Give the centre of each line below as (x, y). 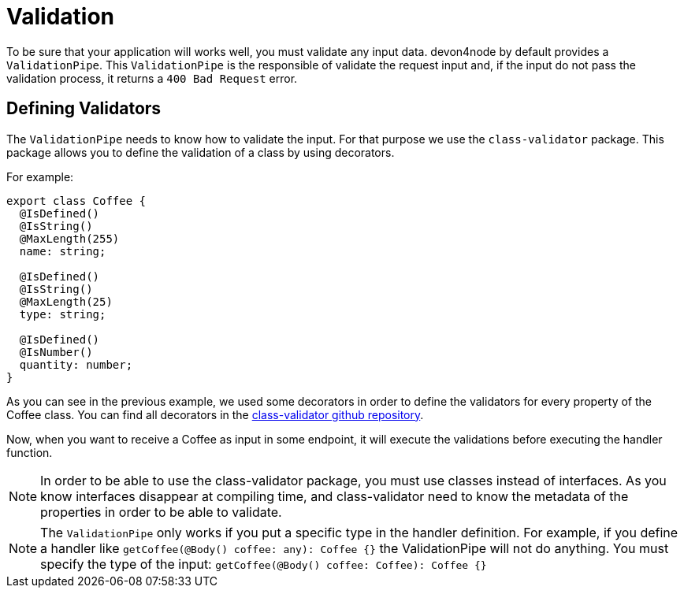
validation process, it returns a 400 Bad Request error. (152, 78)
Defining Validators (84, 109)
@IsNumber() (56, 352)
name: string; (63, 251)
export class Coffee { (76, 200)
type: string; (63, 314)
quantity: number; (76, 364)
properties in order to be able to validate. (161, 512)
